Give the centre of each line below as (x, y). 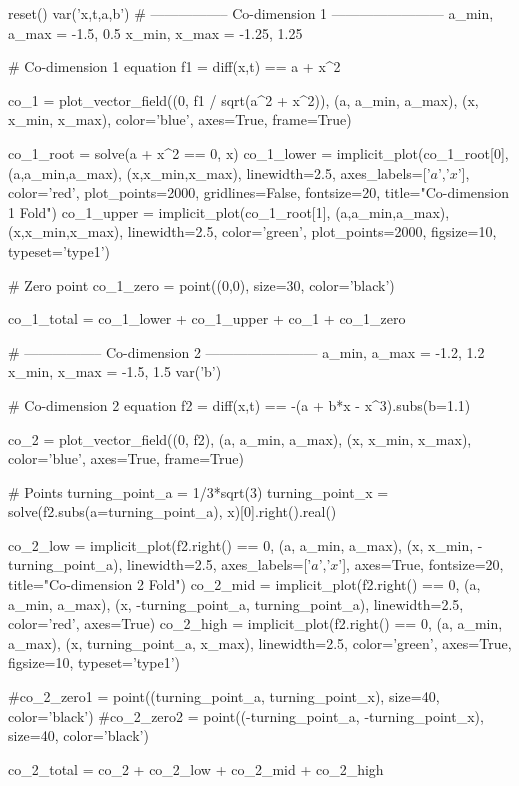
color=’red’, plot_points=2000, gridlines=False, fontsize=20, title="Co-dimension (259, 192)
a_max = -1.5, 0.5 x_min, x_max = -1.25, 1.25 (155, 32)
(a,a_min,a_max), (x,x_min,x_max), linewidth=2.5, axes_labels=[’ (219, 172)
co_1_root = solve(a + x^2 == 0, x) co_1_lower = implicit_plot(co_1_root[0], (258, 152)
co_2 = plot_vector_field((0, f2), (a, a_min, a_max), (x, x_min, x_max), (240, 438)
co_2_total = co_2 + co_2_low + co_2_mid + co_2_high (196, 768)
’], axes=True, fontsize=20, (421, 564)
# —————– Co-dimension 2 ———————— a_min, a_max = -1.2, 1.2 (246, 351)
